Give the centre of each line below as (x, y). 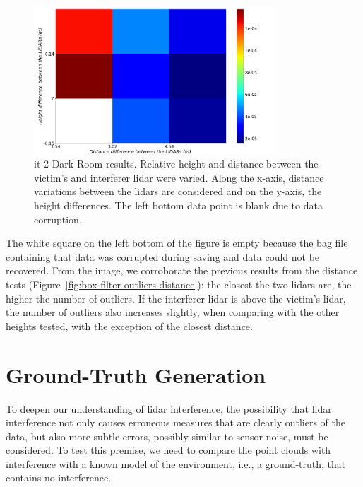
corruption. (58, 219)
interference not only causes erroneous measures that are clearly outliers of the (176, 422)
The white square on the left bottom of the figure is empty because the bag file (177, 243)
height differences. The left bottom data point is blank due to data (178, 205)
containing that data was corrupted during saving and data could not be (163, 256)
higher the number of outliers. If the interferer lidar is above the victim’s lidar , (176, 298)
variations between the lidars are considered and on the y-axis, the (178, 191)
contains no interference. (59, 477)
